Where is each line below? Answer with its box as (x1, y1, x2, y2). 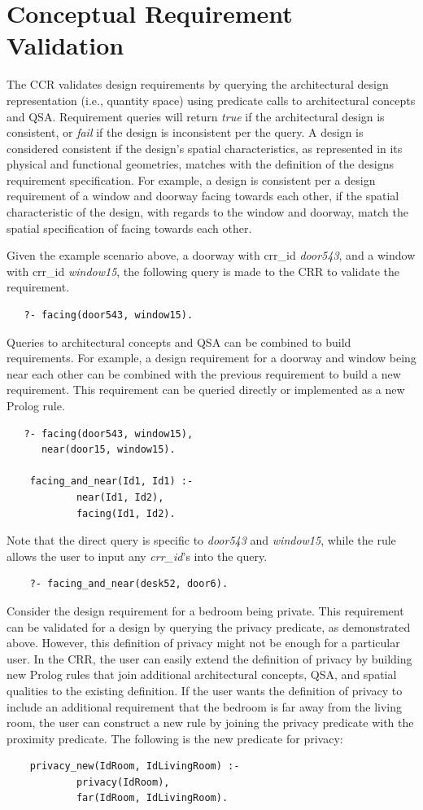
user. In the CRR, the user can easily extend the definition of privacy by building (7, 650, 412, 667)
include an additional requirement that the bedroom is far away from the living (7, 698, 403, 715)
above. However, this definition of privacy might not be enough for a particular (7, 634, 400, 651)
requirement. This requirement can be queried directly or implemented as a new (7, 381, 405, 398)
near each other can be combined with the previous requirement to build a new (7, 365, 401, 382)
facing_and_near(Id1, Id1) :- (29, 475, 194, 488)
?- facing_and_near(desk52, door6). (29, 578, 229, 590)
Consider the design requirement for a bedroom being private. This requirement (7, 602, 404, 619)
